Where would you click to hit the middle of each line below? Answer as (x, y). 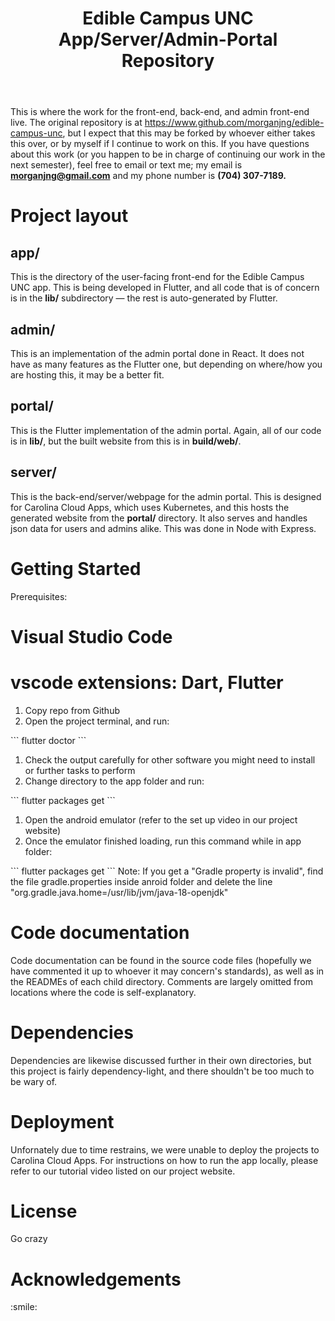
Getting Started (76, 568)
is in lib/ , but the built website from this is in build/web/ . (126, 441)
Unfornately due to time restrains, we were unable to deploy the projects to (165, 1149)
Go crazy (29, 1239)
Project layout (69, 216)
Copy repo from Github (72, 710)
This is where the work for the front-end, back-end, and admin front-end (160, 112)
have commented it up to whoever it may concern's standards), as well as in (167, 971)
